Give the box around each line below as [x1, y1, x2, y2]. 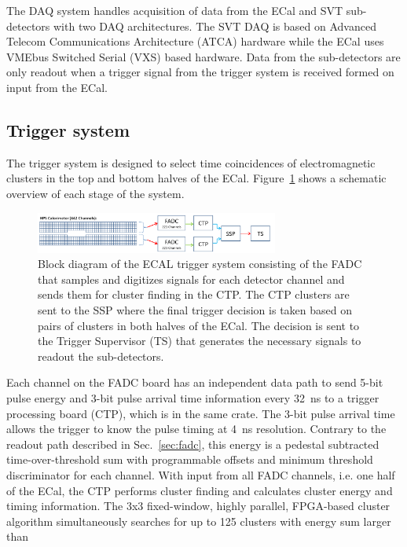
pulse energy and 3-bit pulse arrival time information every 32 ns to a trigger [6, 389, 379, 406]
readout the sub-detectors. [38, 347, 164, 364]
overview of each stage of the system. [6, 185, 185, 201]
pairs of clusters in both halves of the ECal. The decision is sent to [38, 317, 360, 333]
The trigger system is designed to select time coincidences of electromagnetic [6, 154, 376, 171]
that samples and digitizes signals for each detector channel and [38, 270, 345, 287]
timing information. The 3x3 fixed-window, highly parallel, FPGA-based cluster [6, 497, 390, 514]
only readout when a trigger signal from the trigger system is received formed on [6, 64, 394, 80]
